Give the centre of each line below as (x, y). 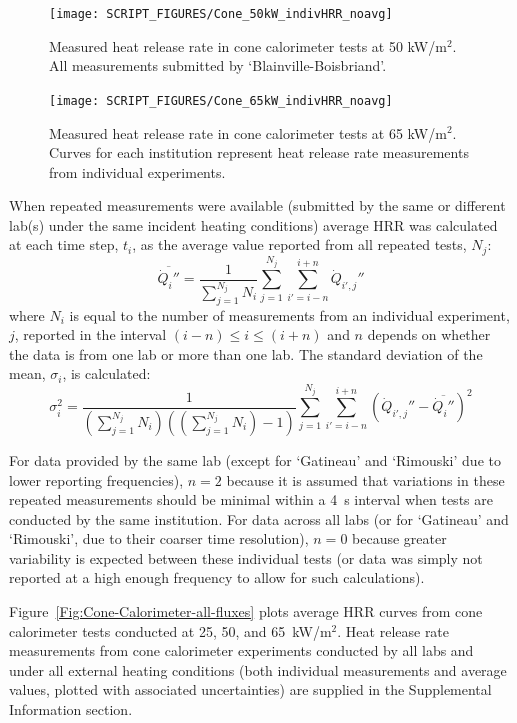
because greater (399, 538)
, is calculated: (106, 373)
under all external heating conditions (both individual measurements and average (258, 669)
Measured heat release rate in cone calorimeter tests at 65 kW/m (248, 132)
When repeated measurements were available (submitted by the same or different (257, 205)
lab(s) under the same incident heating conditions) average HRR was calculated (253, 224)
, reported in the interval (90, 334)
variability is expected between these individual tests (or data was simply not (246, 557)
